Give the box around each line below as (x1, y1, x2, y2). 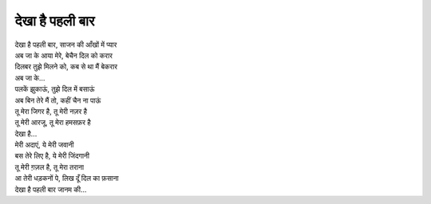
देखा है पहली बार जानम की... (14, 184, 87, 194)
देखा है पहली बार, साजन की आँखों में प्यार (14, 40, 117, 49)
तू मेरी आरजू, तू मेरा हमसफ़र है (14, 118, 91, 127)
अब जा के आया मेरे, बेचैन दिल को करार (14, 50, 113, 60)
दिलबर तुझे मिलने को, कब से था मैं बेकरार (14, 62, 118, 72)
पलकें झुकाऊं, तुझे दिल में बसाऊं (14, 84, 95, 94)
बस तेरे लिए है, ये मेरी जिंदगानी (14, 151, 89, 161)
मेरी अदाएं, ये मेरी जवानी (14, 140, 74, 150)
